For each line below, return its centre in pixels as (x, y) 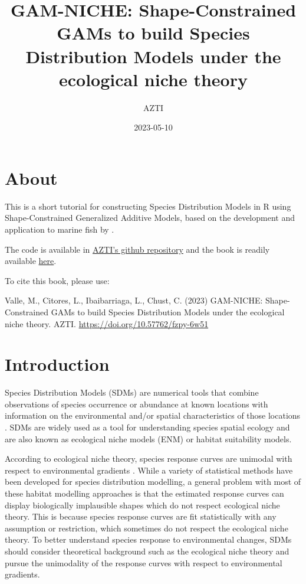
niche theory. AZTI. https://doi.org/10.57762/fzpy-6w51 (107, 323)
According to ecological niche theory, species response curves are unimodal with (149, 459)
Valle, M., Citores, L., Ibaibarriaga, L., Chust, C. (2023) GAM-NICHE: (134, 300)
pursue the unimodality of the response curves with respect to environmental (144, 562)
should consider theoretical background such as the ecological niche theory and (147, 551)
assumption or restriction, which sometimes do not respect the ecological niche (147, 528)
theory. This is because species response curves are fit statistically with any (141, 516)
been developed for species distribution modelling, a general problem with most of (153, 482)
